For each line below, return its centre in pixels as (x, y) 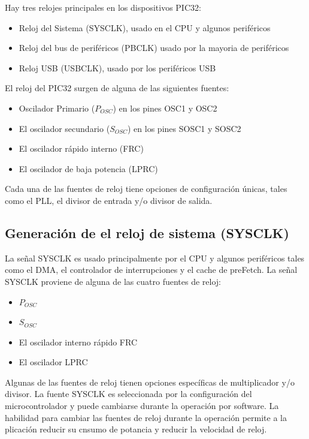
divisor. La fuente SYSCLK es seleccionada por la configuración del (128, 394)
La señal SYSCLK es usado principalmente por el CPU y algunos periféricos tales (155, 258)
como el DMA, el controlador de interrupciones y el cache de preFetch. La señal (151, 270)
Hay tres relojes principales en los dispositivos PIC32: (103, 7)
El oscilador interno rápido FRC (78, 342)
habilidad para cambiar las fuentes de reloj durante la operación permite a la (146, 417)
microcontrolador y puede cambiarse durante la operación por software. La (142, 406)
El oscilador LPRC (53, 362)
